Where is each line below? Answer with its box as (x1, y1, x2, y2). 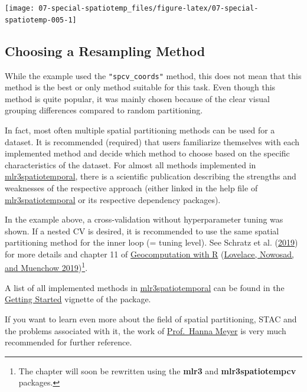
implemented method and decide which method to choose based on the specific (5, 147, 290, 159)
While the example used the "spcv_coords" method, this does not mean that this (5, 69, 302, 81)
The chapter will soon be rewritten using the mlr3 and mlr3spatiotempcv (18, 364, 296, 377)
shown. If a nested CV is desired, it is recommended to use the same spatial (5, 224, 279, 237)
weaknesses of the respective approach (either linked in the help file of (5, 181, 258, 194)
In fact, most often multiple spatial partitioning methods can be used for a (5, 123, 275, 136)
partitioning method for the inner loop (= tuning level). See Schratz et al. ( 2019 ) (5, 236, 298, 249)
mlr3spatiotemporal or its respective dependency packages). (5, 193, 221, 205)
